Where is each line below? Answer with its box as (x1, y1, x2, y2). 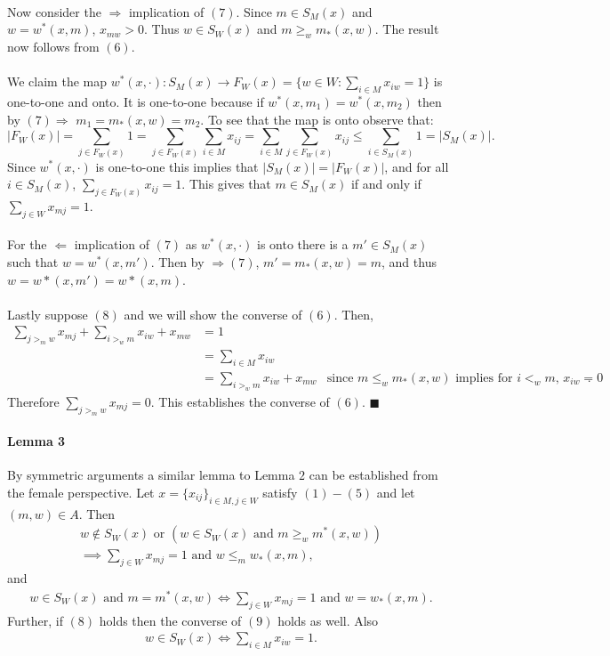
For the (7, 235, 47, 254)
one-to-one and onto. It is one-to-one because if (7, 92, 264, 110)
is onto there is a (257, 235, 349, 254)
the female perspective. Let (7, 482, 155, 501)
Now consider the (7, 2, 101, 20)
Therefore (7, 392, 60, 410)
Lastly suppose (7, 304, 88, 323)
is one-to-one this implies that (95, 157, 259, 175)
